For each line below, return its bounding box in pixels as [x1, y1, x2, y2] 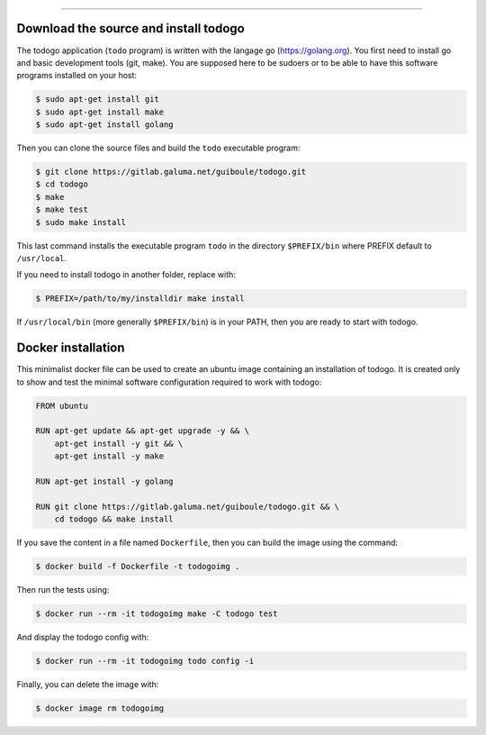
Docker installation [16, 340, 125, 356]
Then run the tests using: [16, 585, 110, 595]
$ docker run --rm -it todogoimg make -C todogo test [35, 609, 278, 619]
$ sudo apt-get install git [35, 95, 159, 104]
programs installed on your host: [16, 70, 138, 81]
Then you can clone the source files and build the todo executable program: [16, 142, 301, 153]
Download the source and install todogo [16, 21, 245, 36]
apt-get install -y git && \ [54, 438, 184, 449]
